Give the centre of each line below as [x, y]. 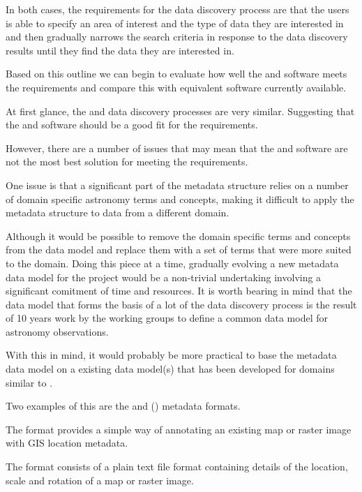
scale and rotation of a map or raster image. [100, 480]
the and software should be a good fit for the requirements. [132, 125]
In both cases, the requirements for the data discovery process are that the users [178, 9]
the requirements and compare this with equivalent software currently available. [176, 87]
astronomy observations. [57, 331]
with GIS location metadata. [67, 443]
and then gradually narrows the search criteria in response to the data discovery [177, 37]
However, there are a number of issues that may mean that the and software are [177, 148]
